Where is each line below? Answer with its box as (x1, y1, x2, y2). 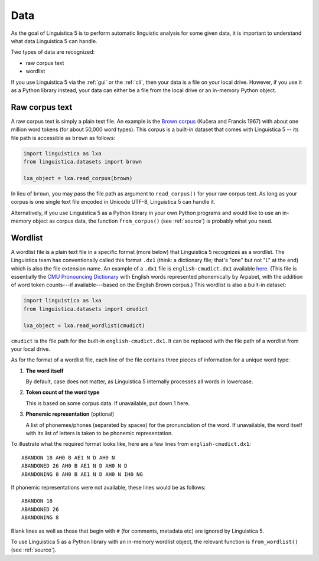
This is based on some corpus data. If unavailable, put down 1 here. (25, 399, 190, 407)
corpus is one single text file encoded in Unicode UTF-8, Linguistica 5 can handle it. (11, 198, 216, 206)
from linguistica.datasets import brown (23, 158, 142, 165)
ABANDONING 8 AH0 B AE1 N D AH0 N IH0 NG (21, 471, 143, 478)
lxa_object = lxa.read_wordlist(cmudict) (23, 322, 145, 329)
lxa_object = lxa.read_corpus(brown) (23, 175, 133, 181)
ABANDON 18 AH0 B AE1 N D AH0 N (21, 454, 115, 461)
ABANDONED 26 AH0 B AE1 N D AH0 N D (21, 462, 128, 469)
